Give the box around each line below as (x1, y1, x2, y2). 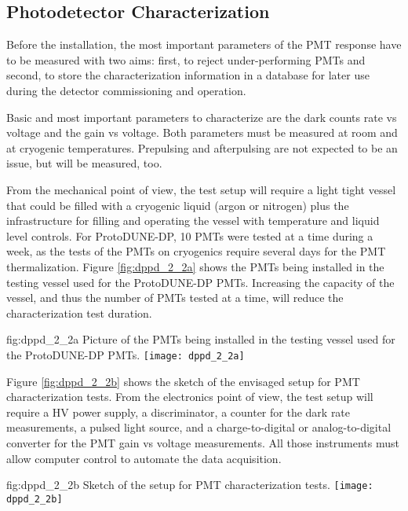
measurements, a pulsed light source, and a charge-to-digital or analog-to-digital (6, 419, 392, 436)
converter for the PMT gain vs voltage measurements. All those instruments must (6, 434, 399, 450)
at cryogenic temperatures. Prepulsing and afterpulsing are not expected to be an (6, 139, 398, 156)
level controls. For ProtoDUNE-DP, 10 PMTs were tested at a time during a (6, 227, 373, 244)
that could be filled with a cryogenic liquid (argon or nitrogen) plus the (6, 197, 349, 213)
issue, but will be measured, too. (6, 155, 162, 171)
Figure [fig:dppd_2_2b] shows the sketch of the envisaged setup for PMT (6, 373, 360, 389)
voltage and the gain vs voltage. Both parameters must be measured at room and (6, 124, 398, 141)
